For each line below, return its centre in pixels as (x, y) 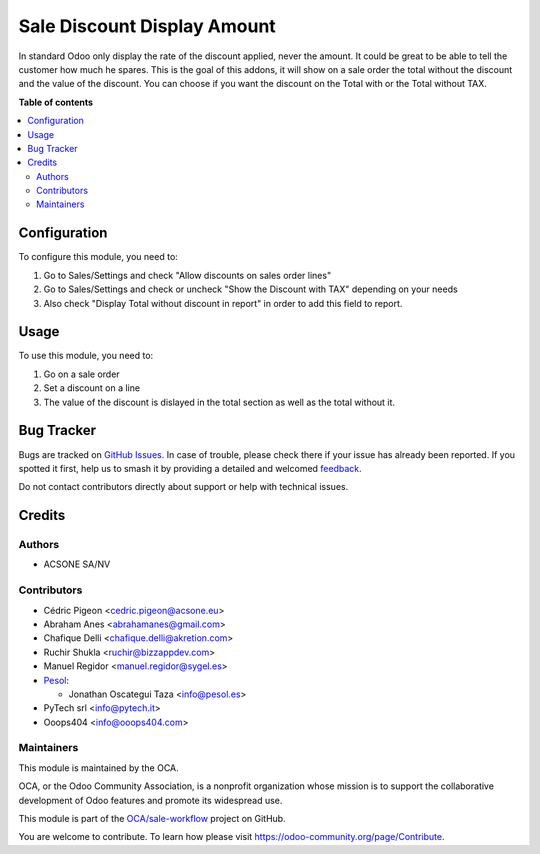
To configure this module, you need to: (98, 257)
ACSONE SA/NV (77, 564)
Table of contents (56, 102)
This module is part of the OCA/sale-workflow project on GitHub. (152, 819)
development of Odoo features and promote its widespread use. (150, 800)
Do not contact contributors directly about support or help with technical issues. (183, 487)
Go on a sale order (81, 374)
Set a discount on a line (91, 388)
